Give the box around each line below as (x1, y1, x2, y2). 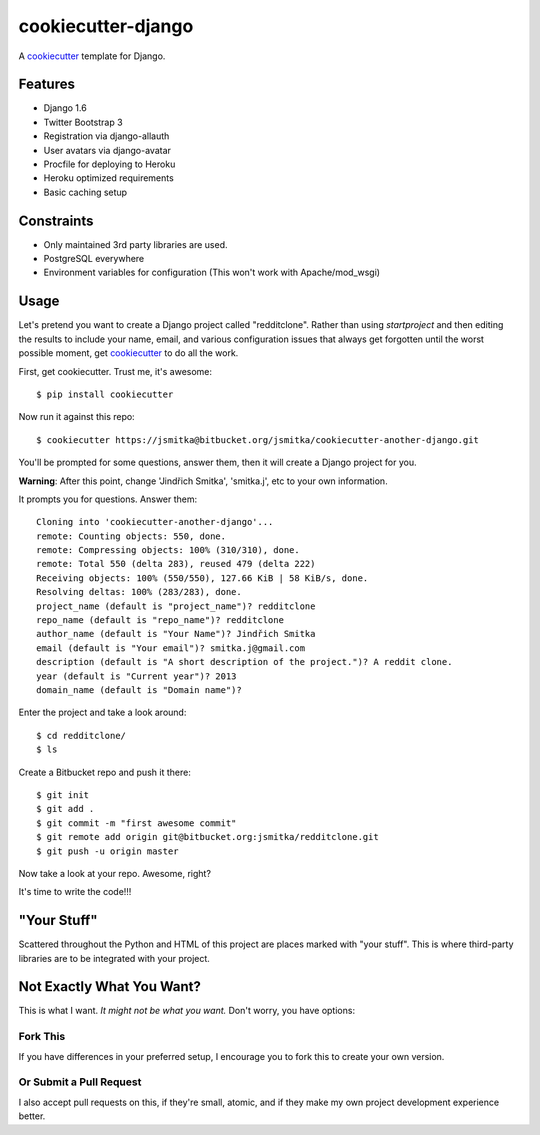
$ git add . (36, 803, 95, 815)
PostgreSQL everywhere (43, 253, 145, 265)
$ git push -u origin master (36, 845, 179, 857)
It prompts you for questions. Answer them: (18, 493, 198, 505)
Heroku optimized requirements (43, 172, 174, 184)
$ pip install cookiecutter (36, 388, 174, 400)
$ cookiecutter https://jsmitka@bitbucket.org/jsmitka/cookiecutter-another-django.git (36, 434, 480, 445)
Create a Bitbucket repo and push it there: (18, 766, 192, 778)
